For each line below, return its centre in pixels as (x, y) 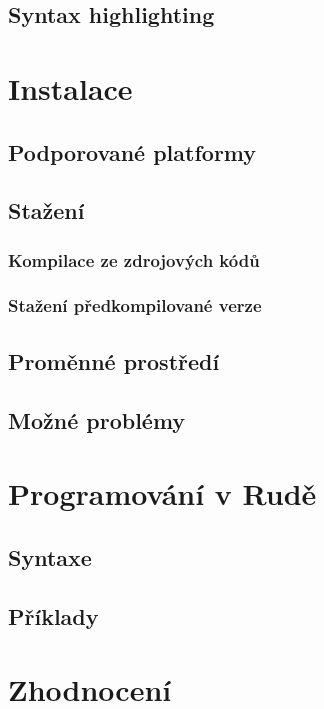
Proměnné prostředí (114, 360)
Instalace (70, 87)
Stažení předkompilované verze (135, 305)
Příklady (53, 615)
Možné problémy (97, 419)
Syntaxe (50, 556)
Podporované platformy (132, 151)
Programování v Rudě (162, 493)
